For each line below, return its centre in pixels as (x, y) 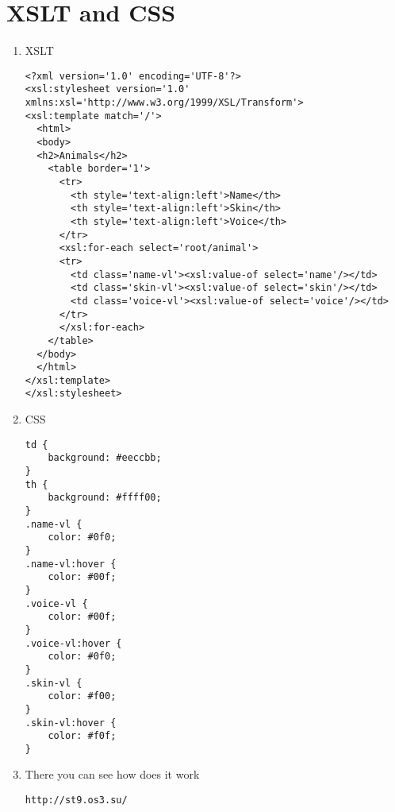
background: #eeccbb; (105, 458)
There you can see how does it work (112, 774)
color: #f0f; (82, 736)
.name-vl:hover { (71, 564)
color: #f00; (82, 696)
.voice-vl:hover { (73, 643)
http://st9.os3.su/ (76, 800)
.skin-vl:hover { (71, 723)
